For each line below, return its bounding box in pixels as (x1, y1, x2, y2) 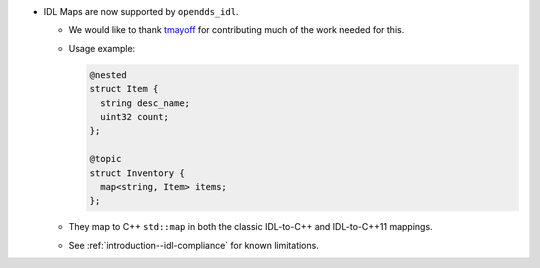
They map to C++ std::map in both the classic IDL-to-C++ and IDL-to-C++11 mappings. (68, 221, 434, 233)
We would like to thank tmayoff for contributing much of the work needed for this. (68, 24, 405, 36)
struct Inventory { (89, 167, 185, 179)
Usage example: (68, 42, 136, 54)
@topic (89, 153, 122, 165)
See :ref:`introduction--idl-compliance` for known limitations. (68, 239, 319, 251)
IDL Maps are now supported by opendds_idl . (43, 6, 239, 17)
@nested (89, 69, 127, 80)
